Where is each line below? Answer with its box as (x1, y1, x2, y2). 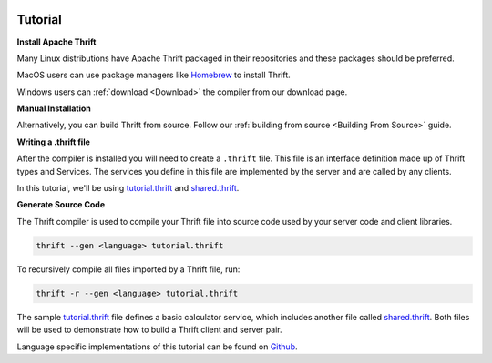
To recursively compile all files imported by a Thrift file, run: (16, 264, 241, 275)
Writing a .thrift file (16, 136, 91, 147)
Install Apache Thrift (16, 36, 97, 47)
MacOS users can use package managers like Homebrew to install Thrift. (16, 69, 291, 81)
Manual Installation (16, 103, 91, 114)
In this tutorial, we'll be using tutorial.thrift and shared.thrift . (16, 183, 240, 194)
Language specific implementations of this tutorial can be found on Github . (16, 341, 298, 352)
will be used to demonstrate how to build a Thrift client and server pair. (16, 324, 282, 336)
